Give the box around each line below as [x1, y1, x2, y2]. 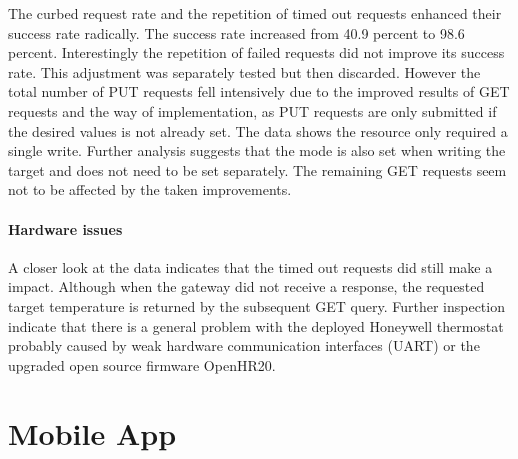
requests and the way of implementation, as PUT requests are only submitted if [8, 100, 497, 121]
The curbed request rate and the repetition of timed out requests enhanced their [8, 3, 502, 23]
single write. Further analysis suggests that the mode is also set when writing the [8, 140, 506, 161]
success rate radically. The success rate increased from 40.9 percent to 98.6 [8, 22, 465, 43]
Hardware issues [8, 218, 123, 239]
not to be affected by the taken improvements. [8, 179, 292, 200]
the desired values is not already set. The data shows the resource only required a [8, 120, 508, 141]
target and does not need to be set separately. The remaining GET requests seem [8, 159, 507, 180]
